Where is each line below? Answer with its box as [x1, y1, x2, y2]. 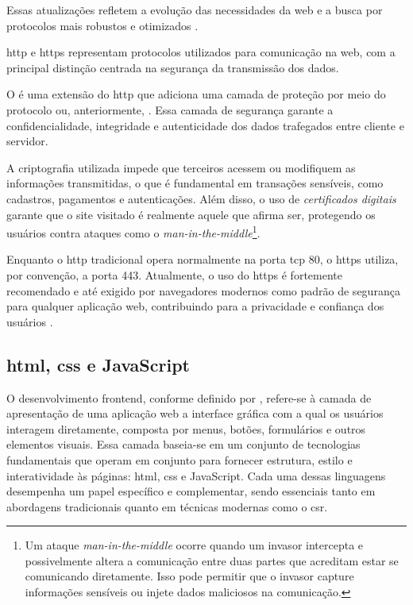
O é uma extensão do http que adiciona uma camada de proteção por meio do [6, 86, 386, 102]
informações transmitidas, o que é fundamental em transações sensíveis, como [6, 175, 384, 191]
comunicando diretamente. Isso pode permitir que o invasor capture [25, 568, 354, 584]
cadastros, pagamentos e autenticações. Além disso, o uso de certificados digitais [6, 190, 396, 206]
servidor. [6, 133, 48, 149]
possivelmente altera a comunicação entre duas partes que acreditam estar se [25, 552, 399, 568]
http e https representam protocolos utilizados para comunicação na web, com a [6, 44, 396, 60]
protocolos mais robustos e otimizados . [6, 17, 199, 33]
